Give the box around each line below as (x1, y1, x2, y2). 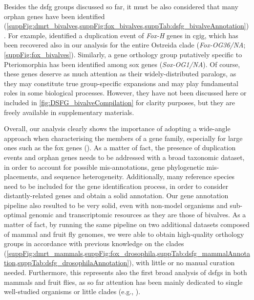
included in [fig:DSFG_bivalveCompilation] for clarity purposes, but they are (4, 97, 235, 107)
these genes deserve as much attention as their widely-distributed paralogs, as (4, 69, 236, 79)
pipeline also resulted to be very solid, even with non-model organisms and (4, 200, 228, 210)
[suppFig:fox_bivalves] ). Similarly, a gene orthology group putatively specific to (4, 49, 242, 59)
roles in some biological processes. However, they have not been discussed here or (4, 88, 247, 98)
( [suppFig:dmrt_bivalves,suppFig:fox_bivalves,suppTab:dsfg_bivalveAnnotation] (4, 21, 246, 31)
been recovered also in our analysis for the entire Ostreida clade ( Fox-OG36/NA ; (4, 40, 246, 50)
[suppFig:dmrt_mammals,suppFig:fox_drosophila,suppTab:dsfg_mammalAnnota (6, 248, 250, 258)
